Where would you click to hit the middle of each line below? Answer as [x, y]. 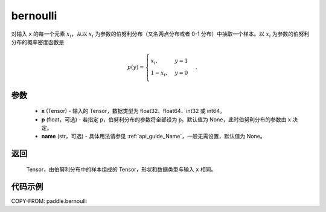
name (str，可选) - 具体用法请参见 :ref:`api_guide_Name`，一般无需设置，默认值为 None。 [153, 137]
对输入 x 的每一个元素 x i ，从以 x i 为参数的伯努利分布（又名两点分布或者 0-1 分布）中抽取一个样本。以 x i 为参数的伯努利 [160, 34]
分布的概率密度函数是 [38, 42]
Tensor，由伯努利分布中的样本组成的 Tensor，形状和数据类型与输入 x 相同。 [121, 169]
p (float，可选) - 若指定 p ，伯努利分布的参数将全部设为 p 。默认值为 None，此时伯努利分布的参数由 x [166, 119]
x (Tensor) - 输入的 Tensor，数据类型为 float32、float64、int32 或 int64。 [133, 111]
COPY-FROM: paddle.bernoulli [49, 201]
